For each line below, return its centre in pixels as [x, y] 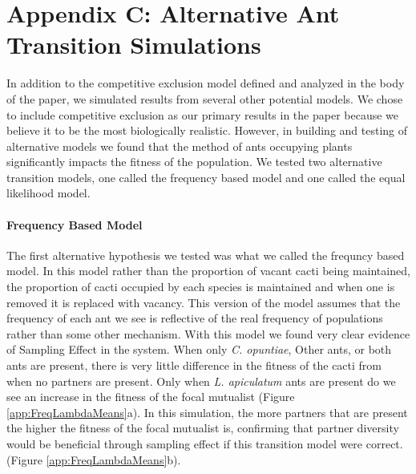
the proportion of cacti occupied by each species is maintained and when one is [201, 287]
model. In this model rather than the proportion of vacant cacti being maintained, [208, 271]
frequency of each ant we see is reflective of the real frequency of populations [195, 318]
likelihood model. [48, 193]
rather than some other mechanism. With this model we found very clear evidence [208, 333]
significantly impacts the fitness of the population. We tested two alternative [194, 162]
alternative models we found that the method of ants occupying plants [180, 146]
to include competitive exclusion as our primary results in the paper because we [203, 114]
